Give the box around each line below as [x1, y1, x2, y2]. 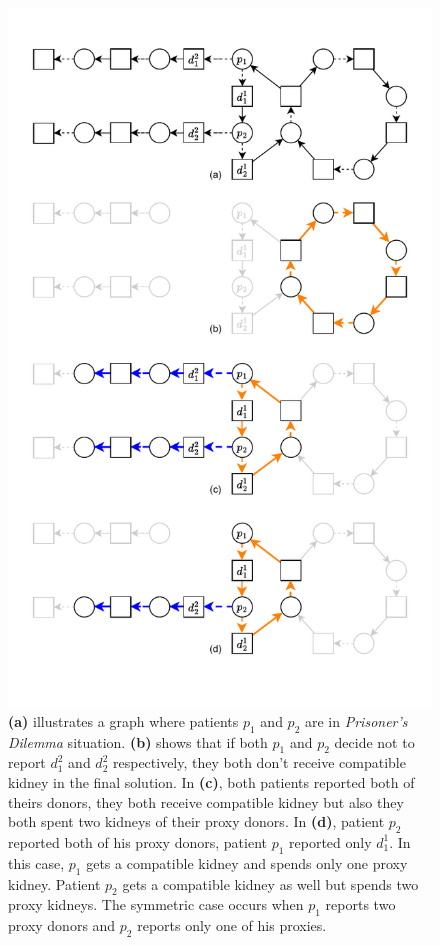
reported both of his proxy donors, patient [8, 831, 267, 852]
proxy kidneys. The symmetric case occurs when [8, 894, 304, 915]
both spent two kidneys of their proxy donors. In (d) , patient [8, 811, 385, 832]
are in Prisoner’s [305, 710, 408, 731]
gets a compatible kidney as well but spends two [122, 873, 419, 894]
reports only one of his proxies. [137, 915, 327, 936]
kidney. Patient [8, 873, 101, 894]
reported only [289, 831, 372, 852]
